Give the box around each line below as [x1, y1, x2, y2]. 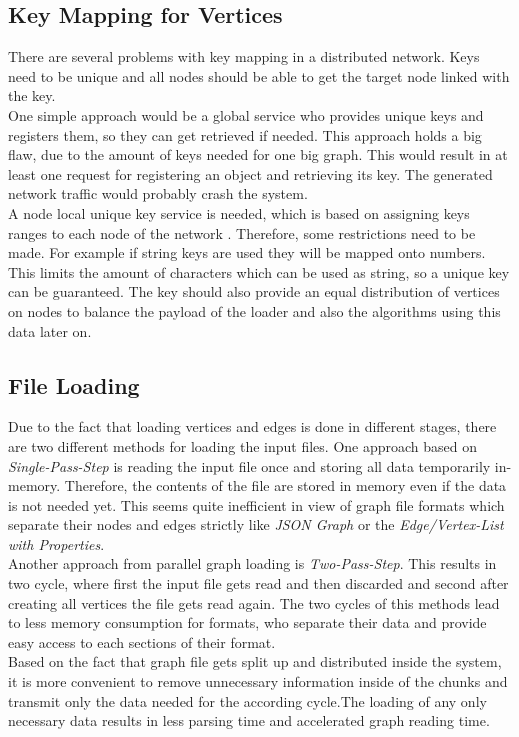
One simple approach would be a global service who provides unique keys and [8, 104, 484, 125]
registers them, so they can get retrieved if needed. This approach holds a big [8, 124, 482, 145]
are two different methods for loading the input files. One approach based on [8, 435, 478, 456]
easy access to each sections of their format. [8, 631, 276, 652]
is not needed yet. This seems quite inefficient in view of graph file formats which [8, 494, 505, 515]
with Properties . [8, 533, 105, 554]
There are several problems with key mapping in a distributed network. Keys [8, 46, 480, 67]
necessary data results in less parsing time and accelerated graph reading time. [8, 710, 490, 731]
